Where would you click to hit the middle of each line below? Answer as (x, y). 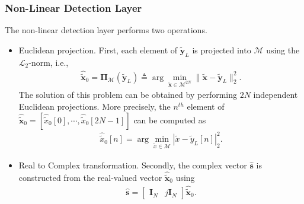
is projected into (222, 50)
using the (283, 50)
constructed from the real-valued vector (90, 177)
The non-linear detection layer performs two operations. (106, 30)
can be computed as (170, 119)
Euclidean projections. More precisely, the (95, 106)
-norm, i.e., (49, 62)
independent (276, 95)
